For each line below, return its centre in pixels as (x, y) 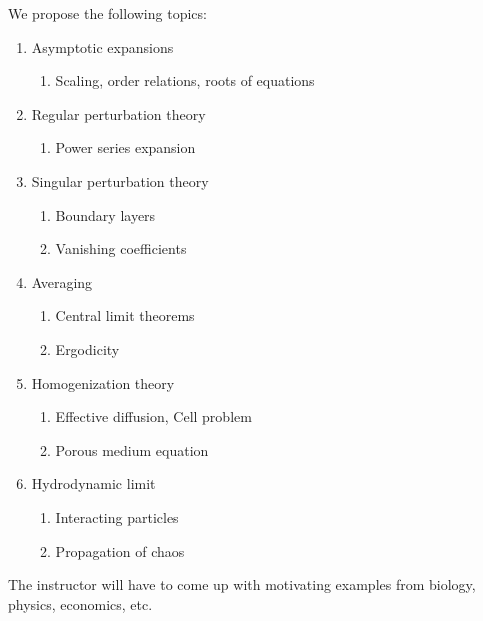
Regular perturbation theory (118, 113)
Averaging (62, 281)
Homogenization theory (103, 382)
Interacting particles (117, 516)
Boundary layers (105, 214)
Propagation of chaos (120, 550)
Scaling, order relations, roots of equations (185, 80)
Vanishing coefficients (121, 248)
